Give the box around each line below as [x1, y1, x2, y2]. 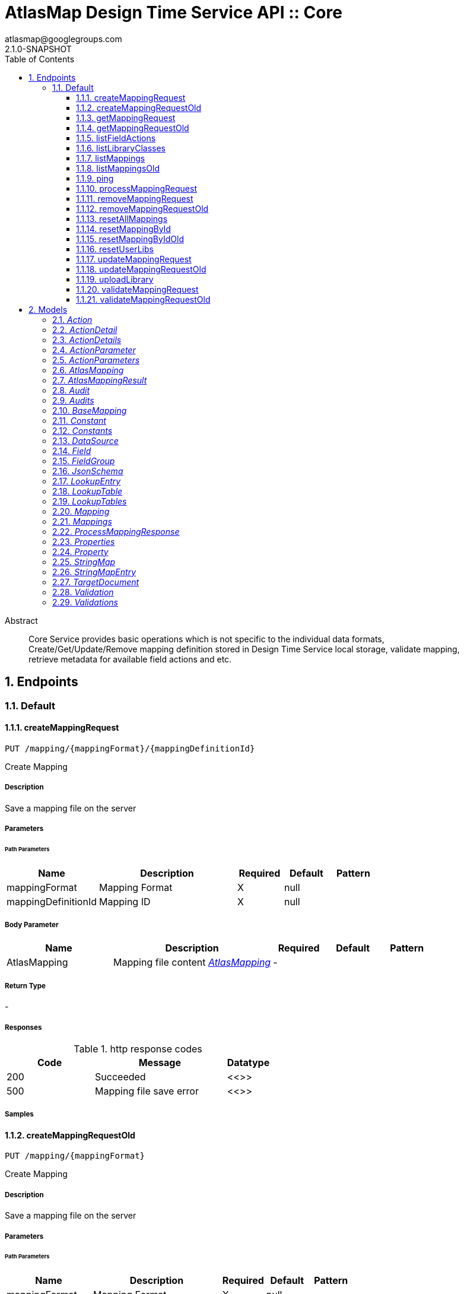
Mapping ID [98, 895, 151, 908]
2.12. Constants [52, 425, 113, 436]
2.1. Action [52, 314, 93, 325]
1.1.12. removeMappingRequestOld [76, 203, 209, 214]
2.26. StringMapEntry [52, 566, 136, 577]
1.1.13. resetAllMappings [76, 213, 168, 224]
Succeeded [95, 1071, 146, 1083]
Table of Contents [5, 53, 75, 64]
